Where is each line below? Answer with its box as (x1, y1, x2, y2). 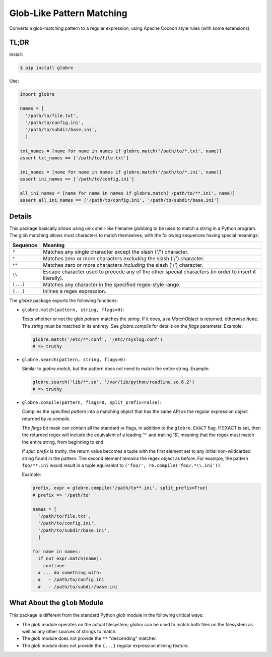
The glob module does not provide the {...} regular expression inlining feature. (22, 642, 189, 648)
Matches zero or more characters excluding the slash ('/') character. (43, 255, 205, 262)
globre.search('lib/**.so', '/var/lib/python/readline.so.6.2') (32, 379, 195, 385)
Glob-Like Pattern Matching (9, 8, 128, 19)
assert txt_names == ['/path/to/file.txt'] (20, 155, 129, 161)
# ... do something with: (38, 570, 102, 576)
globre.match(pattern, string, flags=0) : (22, 307, 124, 313)
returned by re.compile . (22, 415, 71, 422)
